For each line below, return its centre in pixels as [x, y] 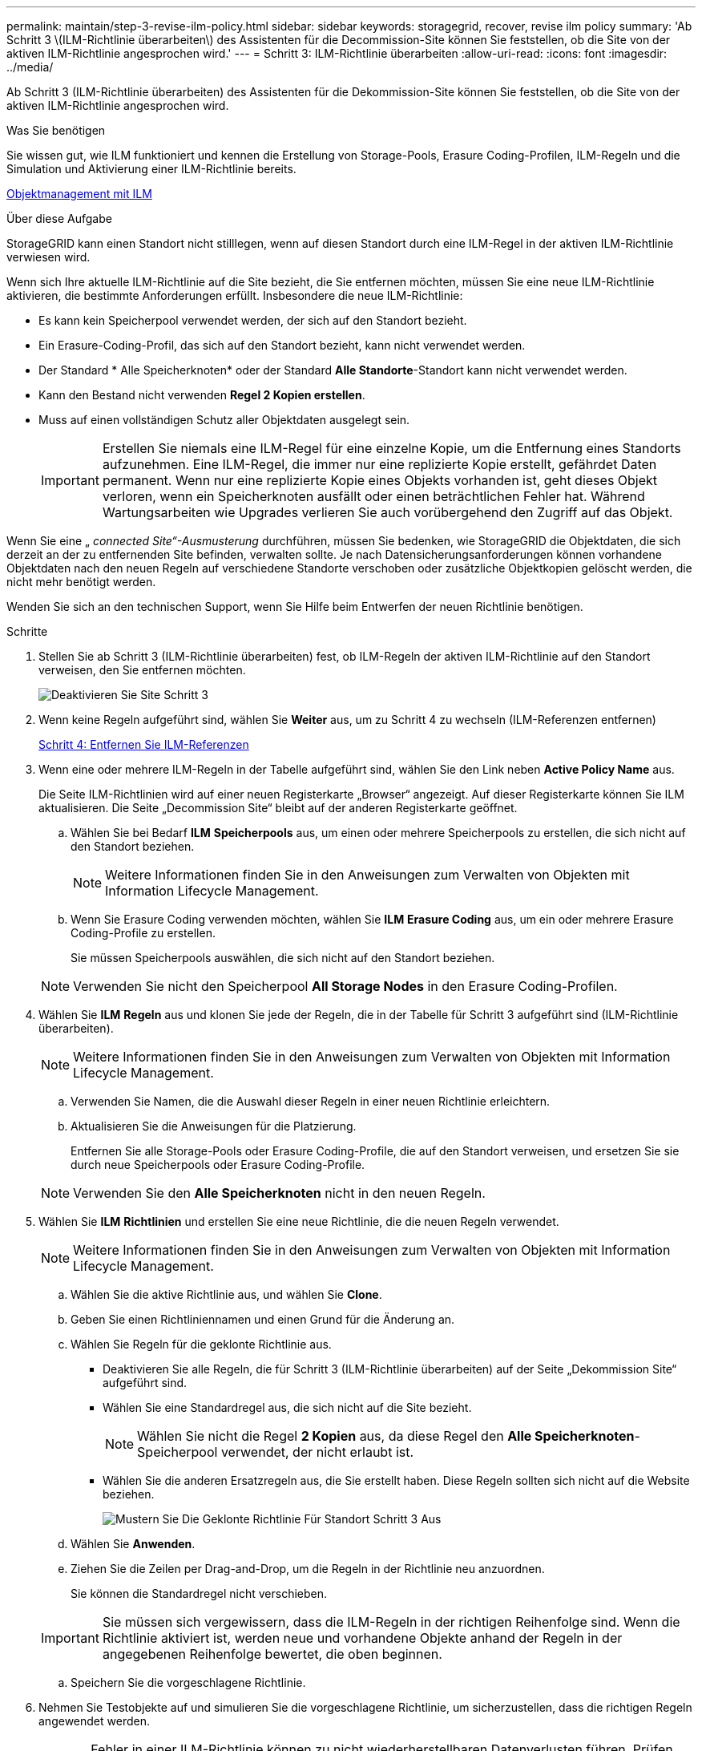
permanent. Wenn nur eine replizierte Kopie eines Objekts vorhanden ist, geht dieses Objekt [380, 480]
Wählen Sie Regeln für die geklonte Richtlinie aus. [201, 1344]
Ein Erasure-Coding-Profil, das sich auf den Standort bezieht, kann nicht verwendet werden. [282, 345]
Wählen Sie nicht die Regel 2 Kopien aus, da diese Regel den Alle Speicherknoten [386, 1436]
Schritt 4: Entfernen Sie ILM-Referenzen [144, 744]
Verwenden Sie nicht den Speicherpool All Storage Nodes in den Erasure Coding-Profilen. [345, 986]
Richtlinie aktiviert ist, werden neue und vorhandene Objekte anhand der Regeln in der [362, 1638]
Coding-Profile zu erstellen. [143, 933]
